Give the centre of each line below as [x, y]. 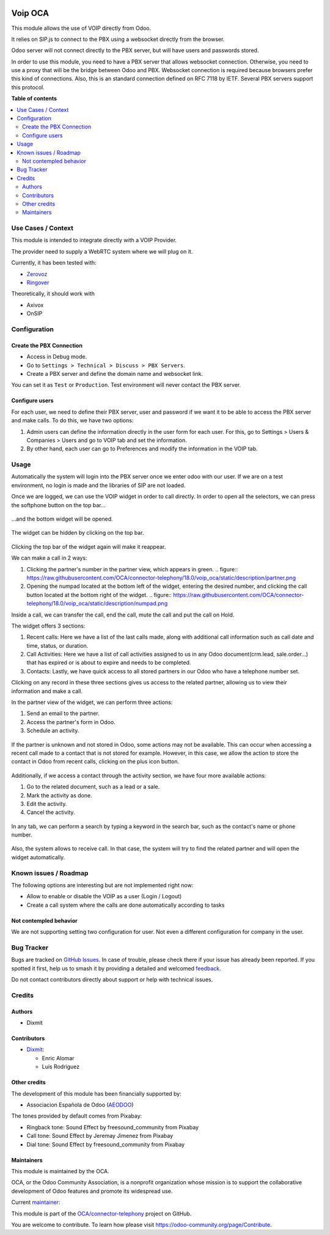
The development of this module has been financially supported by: [96, 1093]
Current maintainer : [36, 1202]
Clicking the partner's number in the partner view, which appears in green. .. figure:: [132, 569]
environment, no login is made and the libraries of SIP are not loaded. [98, 485]
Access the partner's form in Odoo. [71, 722]
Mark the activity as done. [59, 795]
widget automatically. [38, 857]
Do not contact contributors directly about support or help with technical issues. [112, 980]
